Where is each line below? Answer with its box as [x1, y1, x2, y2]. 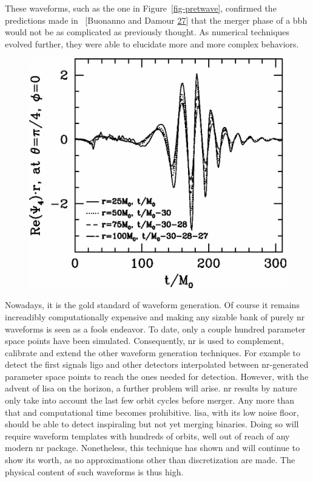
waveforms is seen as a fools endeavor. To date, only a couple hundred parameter [5, 322, 306, 335]
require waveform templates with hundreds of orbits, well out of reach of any [5, 429, 290, 442]
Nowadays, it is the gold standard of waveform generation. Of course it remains [5, 298, 300, 311]
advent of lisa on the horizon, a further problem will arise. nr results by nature [5, 382, 297, 394]
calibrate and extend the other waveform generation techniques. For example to [5, 346, 300, 359]
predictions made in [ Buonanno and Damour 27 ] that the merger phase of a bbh [5, 13, 308, 26]
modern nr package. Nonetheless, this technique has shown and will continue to [5, 441, 300, 454]
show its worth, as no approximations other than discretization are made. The [5, 453, 295, 466]
